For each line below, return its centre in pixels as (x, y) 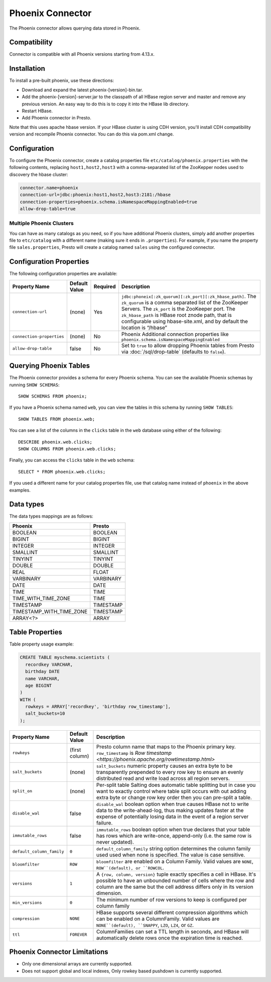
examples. (20, 490)
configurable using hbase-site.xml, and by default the (185, 321)
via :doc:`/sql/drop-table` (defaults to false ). (173, 352)
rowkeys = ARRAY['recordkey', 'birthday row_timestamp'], (98, 707)
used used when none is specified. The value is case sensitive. (171, 855)
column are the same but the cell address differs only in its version (175, 887)
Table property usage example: (41, 644)
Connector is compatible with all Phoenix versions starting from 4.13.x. (82, 54)
